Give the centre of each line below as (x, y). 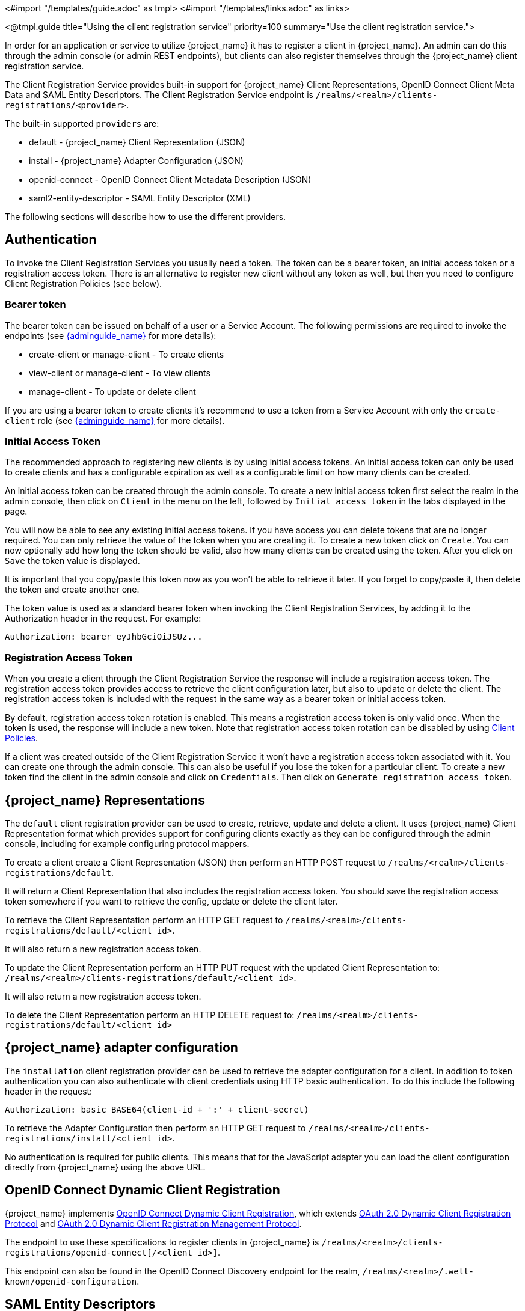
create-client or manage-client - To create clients (127, 354)
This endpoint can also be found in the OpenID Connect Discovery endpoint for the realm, (183, 1271)
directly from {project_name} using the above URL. (105, 1167)
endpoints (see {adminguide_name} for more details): (111, 335)
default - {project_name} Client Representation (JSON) (137, 142)
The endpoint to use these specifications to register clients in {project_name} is (162, 1242)
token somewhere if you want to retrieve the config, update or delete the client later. (171, 901)
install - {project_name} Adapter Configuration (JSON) (136, 161)
